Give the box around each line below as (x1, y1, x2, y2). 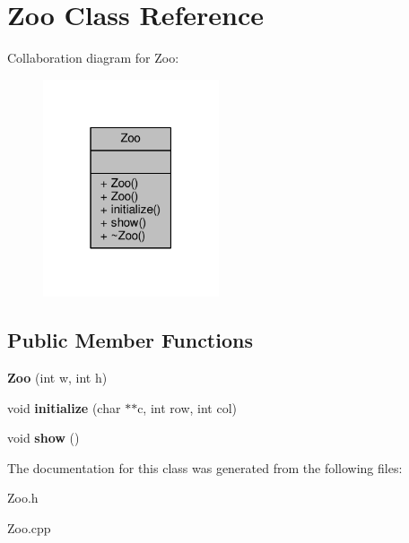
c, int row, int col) (137, 398, 237, 417)
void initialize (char (7, 398, 121, 417)
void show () (7, 428, 80, 447)
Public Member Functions (7, 326, 253, 354)
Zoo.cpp (7, 519, 51, 538)
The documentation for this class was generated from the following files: (7, 458, 403, 477)
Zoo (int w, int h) (7, 368, 108, 387)
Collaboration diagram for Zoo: (7, 48, 179, 67)
